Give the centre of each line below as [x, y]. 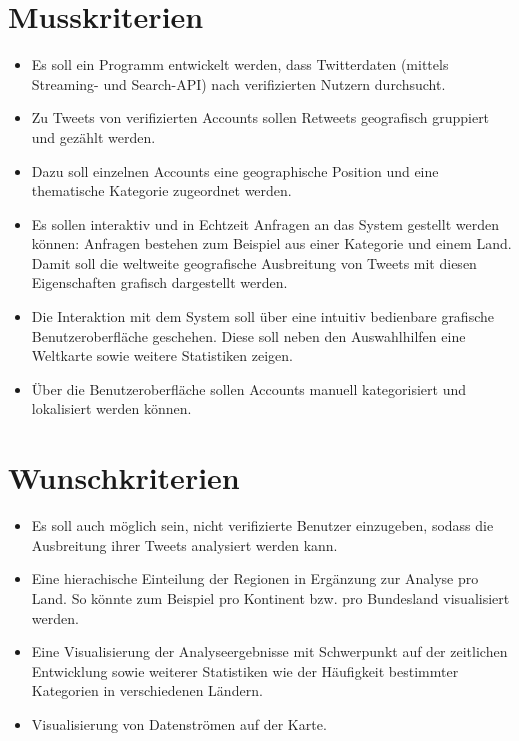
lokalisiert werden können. [111, 408]
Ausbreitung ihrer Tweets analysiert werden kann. [184, 544]
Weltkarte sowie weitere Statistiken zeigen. [162, 355]
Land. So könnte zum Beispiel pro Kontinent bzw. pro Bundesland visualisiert [270, 597]
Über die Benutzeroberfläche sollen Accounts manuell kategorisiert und [249, 388]
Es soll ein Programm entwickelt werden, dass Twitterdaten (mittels [240, 64]
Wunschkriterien [124, 477]
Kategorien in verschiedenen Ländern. [147, 690]
